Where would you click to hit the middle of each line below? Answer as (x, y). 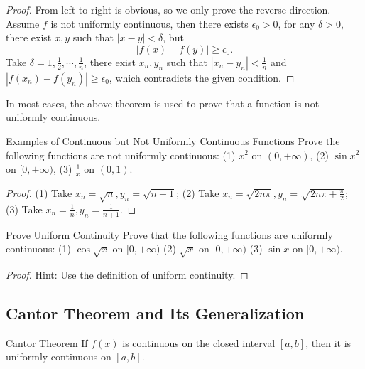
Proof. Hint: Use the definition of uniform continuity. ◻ (127, 274)
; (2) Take (198, 192)
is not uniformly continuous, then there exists (149, 23)
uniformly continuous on (59, 357)
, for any (296, 23)
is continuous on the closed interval (199, 342)
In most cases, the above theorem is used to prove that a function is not (163, 103)
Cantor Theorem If (47, 342)
